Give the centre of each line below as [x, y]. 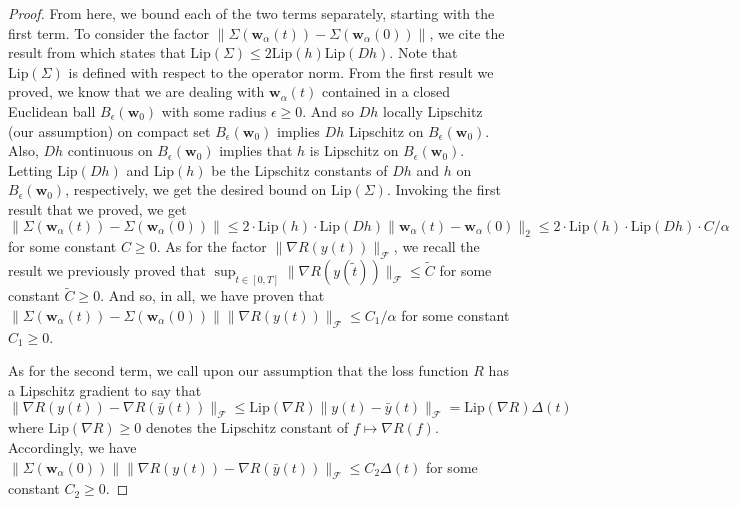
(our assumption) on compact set [109, 130]
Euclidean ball [52, 110]
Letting [30, 169]
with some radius [214, 110]
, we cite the [467, 32]
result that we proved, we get [97, 208]
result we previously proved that [107, 270]
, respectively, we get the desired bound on [196, 189]
